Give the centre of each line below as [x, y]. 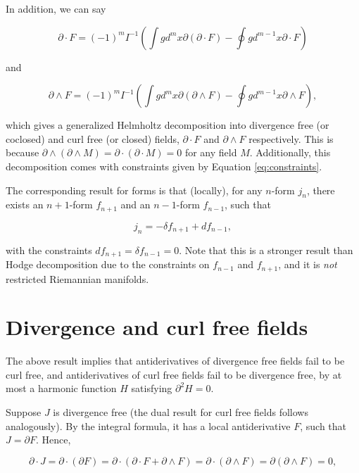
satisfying [152, 388]
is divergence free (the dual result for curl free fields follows [181, 412]
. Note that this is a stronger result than [266, 250]
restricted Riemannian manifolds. [77, 278]
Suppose [24, 412]
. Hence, [53, 440]
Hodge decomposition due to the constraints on [108, 264]
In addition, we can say [56, 8]
